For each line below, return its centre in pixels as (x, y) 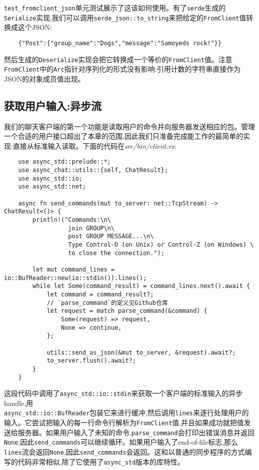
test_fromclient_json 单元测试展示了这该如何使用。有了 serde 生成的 (115, 7)
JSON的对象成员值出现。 (45, 78)
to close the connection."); (116, 253)
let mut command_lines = (73, 269)
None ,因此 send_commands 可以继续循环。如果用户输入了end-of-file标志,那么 (121, 442)
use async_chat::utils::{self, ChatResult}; (93, 170)
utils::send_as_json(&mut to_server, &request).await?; (141, 352)
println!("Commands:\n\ (72, 220)
